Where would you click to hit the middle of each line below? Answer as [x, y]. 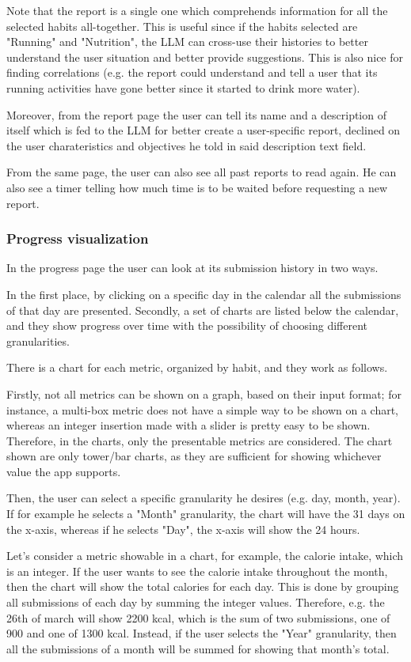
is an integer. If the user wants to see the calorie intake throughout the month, [197, 571]
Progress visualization [78, 238]
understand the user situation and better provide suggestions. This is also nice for [205, 57]
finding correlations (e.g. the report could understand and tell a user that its [192, 72]
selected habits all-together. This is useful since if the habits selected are [182, 26]
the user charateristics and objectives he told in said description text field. [186, 145]
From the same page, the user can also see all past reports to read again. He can [202, 172]
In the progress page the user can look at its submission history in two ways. [192, 268]
